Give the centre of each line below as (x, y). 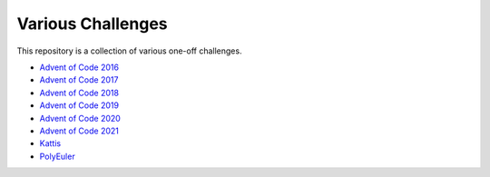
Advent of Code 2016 (79, 67)
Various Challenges (92, 24)
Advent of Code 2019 (79, 105)
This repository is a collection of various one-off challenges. (129, 51)
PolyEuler (58, 156)
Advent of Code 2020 (80, 118)
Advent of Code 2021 (79, 131)
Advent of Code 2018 (79, 93)
